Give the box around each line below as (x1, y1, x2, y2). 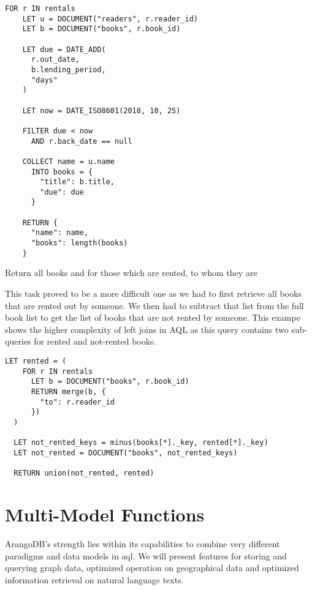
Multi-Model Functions (5, 502, 205, 527)
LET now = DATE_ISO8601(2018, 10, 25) (22, 106, 181, 115)
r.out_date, (31, 55, 80, 64)
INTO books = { (31, 167, 93, 176)
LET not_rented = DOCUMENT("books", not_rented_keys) (13, 448, 238, 457)
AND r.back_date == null (31, 136, 132, 146)
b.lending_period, (31, 65, 106, 74)
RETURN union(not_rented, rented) (13, 469, 154, 478)
